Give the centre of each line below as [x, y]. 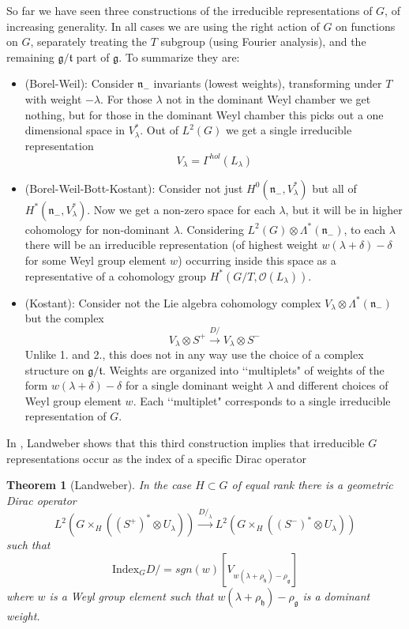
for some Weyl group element [96, 260]
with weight [53, 98]
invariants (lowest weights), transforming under [268, 83]
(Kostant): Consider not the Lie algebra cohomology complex [173, 302]
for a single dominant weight [194, 385]
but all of [334, 188]
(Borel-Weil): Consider [79, 83]
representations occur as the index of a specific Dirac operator [156, 458]
